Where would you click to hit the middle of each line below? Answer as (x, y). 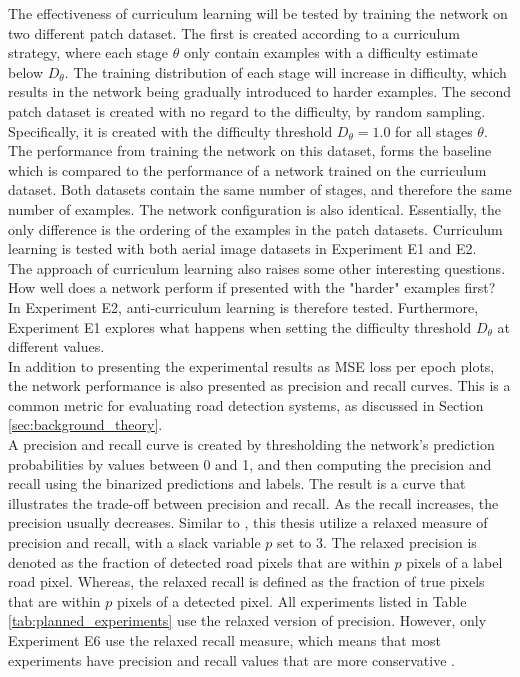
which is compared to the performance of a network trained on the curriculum (247, 169)
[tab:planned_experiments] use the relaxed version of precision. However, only (247, 620)
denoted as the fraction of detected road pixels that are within (199, 561)
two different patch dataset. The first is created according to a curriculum (234, 32)
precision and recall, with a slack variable (134, 542)
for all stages (434, 130)
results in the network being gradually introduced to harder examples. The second (260, 91)
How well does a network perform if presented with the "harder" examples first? (252, 287)
